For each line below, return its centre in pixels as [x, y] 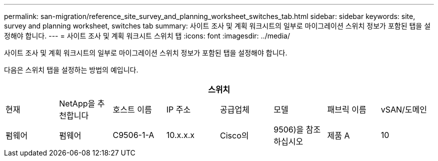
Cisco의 [234, 135]
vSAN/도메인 [404, 109]
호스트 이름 [132, 109]
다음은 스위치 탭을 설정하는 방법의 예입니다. [71, 70]
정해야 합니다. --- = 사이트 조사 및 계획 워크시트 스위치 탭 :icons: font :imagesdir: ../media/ [147, 36]
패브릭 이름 [347, 109]
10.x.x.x [180, 135]
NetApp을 [77, 103]
